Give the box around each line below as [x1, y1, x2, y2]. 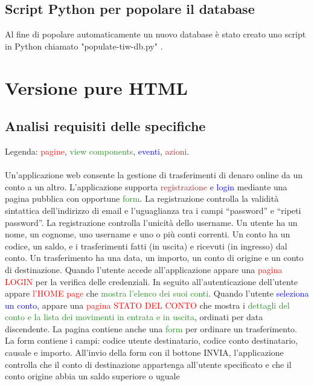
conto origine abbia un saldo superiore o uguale [5, 370, 180, 382]
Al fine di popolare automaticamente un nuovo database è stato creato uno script [5, 28, 306, 40]
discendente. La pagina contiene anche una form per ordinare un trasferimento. [5, 322, 297, 335]
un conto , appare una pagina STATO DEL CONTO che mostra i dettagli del [5, 298, 290, 311]
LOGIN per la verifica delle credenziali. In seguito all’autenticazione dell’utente [5, 275, 298, 288]
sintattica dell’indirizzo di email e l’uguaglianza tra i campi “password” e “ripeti [5, 204, 301, 216]
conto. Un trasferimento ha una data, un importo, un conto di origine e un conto [5, 251, 304, 264]
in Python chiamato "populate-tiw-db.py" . [5, 39, 163, 52]
